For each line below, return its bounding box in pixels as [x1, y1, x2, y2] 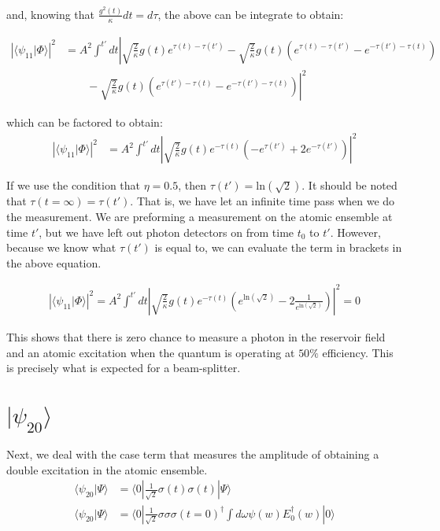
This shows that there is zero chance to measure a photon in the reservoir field [6, 328, 386, 345]
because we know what [6, 239, 116, 256]
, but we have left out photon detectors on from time [39, 223, 294, 240]
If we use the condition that [6, 177, 141, 194]
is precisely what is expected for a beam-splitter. [6, 360, 241, 376]
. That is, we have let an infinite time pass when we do [130, 193, 395, 209]
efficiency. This [322, 344, 394, 360]
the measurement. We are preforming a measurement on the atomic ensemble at [6, 208, 393, 225]
